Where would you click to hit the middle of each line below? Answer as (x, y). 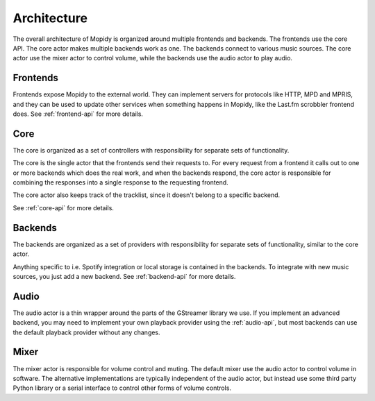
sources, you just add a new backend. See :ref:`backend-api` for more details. (124, 276)
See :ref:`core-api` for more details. (64, 207)
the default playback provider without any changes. (86, 332)
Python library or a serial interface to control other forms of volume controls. (122, 388)
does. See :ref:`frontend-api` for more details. (78, 114)
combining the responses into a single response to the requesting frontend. (120, 182)
